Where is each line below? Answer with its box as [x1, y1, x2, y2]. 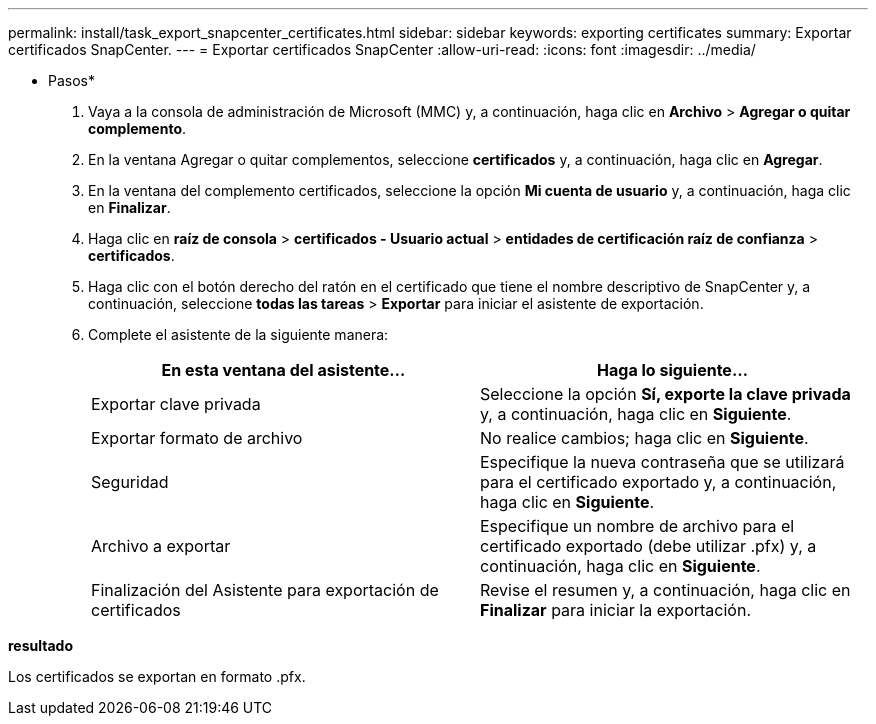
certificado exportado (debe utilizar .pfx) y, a [480, 536, 817, 556]
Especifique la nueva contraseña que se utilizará [480, 452, 845, 472]
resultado [8, 637, 73, 654]
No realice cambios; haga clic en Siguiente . [480, 428, 809, 448]
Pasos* [48, 72, 95, 89]
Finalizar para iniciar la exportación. [480, 600, 751, 620]
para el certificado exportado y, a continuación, [480, 472, 837, 492]
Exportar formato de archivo [91, 428, 303, 448]
